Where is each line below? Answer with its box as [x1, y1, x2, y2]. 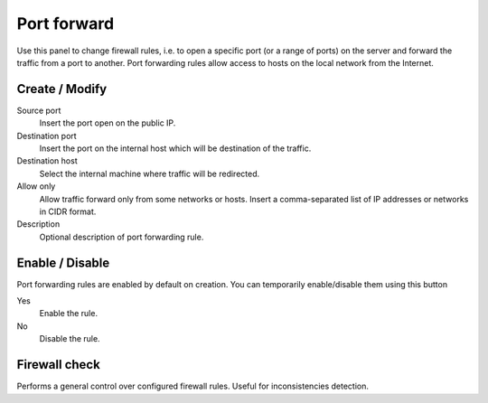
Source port [16, 105, 61, 116]
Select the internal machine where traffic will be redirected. [39, 168, 260, 179]
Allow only [16, 181, 56, 192]
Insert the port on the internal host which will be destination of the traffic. [39, 143, 312, 154]
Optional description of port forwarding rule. [39, 231, 204, 242]
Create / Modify [16, 81, 108, 97]
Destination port [16, 130, 77, 141]
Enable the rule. [39, 308, 99, 319]
